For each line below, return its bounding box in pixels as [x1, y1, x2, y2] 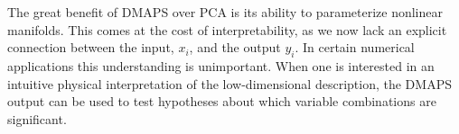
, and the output [189, 38, 281, 57]
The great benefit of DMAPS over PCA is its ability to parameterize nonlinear [7, 3, 443, 21]
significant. [7, 109, 67, 128]
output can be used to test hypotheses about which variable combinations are [7, 92, 436, 111]
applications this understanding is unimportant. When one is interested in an [7, 56, 435, 75]
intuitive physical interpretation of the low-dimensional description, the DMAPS [7, 74, 452, 93]
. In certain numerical [295, 38, 415, 57]
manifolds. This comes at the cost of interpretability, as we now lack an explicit [7, 20, 447, 39]
